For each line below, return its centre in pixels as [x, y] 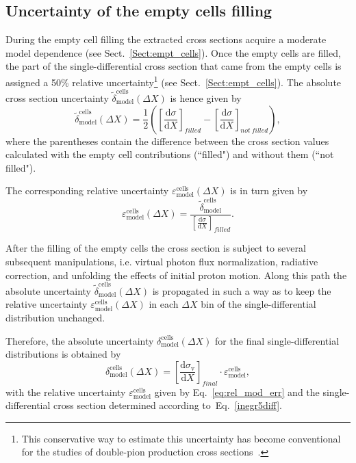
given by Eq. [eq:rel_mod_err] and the [237, 392]
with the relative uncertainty [66, 392]
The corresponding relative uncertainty [87, 190]
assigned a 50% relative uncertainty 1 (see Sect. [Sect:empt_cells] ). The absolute [174, 81]
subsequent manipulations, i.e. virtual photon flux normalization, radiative [162, 261]
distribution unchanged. [55, 318]
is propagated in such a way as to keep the [242, 290]
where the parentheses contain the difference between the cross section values [167, 141]
